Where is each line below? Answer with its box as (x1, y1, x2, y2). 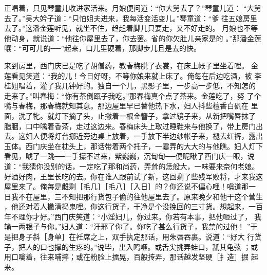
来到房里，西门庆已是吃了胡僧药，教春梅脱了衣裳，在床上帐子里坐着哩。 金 (4, 60, 258, 70)
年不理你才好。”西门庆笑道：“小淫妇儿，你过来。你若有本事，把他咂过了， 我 (4, 211, 261, 222)
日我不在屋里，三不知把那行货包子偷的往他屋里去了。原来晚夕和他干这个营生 (4, 191, 263, 201)
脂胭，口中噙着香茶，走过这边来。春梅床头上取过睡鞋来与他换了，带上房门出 (4, 120, 263, 131)
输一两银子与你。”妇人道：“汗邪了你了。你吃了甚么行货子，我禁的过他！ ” (4, 221, 251, 232)
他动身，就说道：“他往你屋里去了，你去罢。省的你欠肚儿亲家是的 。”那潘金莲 (4, 32, 261, 43)
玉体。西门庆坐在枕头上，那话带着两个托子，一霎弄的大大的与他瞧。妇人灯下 (4, 140, 263, 151)
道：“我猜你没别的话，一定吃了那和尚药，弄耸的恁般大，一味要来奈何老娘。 (4, 160, 259, 171)
